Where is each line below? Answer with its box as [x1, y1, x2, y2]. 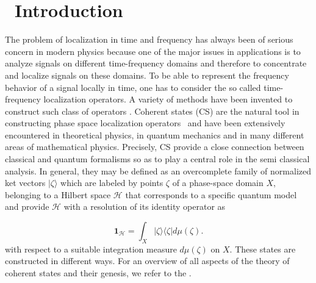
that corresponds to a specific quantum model [125, 188, 297, 201]
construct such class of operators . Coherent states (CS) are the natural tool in [5, 104, 300, 117]
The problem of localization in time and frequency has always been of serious [5, 33, 293, 46]
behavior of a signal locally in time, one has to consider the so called [5, 81, 261, 93]
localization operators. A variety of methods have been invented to [43, 93, 293, 106]
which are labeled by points [60, 176, 163, 189]
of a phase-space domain [172, 176, 264, 189]
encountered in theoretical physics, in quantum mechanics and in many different [5, 128, 304, 141]
